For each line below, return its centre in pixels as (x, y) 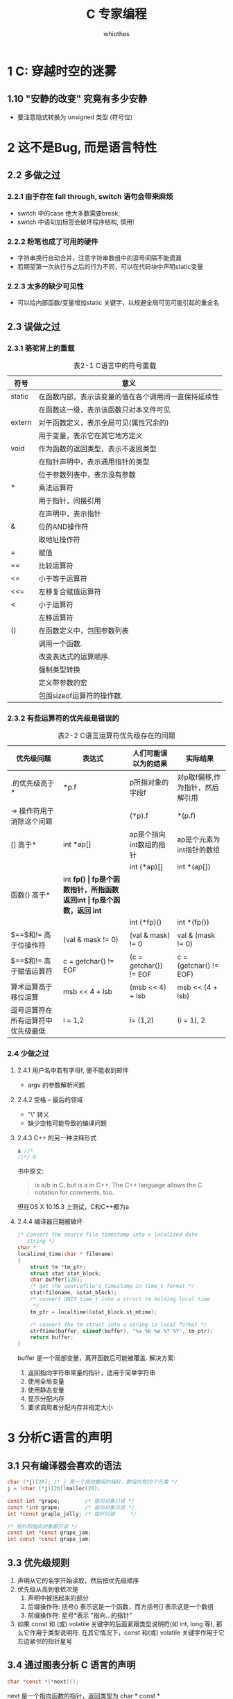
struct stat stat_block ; (66, 1273)
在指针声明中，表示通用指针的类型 (94, 462)
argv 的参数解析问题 (56, 1085)
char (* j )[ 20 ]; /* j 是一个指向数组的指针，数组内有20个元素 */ (93, 1482)
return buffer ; (52, 1338)
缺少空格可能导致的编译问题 (67, 1123)
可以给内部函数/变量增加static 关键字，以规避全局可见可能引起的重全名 (118, 303)
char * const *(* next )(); (43, 1682)
